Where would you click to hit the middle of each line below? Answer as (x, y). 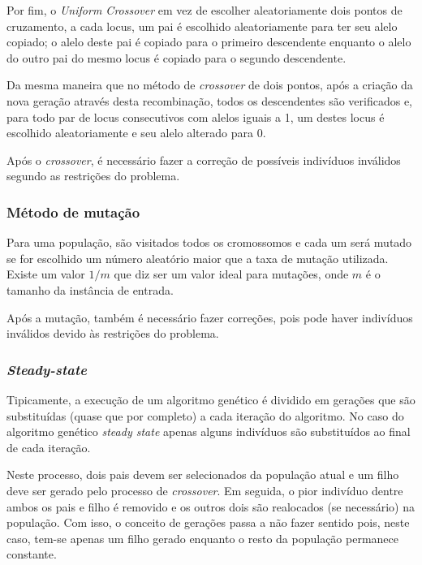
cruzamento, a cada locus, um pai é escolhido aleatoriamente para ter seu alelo (202, 26)
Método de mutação (73, 211)
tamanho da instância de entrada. (90, 289)
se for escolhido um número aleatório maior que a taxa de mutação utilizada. (198, 258)
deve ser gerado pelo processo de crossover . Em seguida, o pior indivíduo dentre (205, 490)
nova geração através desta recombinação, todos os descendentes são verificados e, (210, 100)
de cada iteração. (49, 447)
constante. (32, 554)
